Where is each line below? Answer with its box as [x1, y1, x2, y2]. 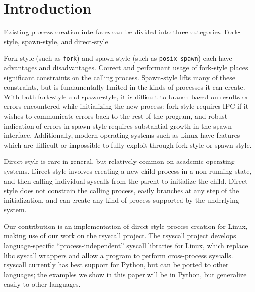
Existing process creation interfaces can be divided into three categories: [4, 27, 222, 37]
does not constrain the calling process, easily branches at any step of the [20, 185, 239, 195]
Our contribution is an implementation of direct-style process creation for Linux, [4, 221, 248, 231]
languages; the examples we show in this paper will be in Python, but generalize [4, 269, 247, 279]
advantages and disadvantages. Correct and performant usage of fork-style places [4, 62, 248, 72]
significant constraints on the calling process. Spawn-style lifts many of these [4, 72, 235, 82]
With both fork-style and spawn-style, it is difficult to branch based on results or [4, 91, 249, 101]
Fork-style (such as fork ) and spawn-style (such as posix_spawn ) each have [4, 53, 232, 63]
